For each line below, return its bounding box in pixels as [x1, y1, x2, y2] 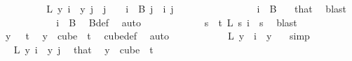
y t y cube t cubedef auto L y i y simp [5, 28, 310, 43]
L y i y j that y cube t [13, 42, 154, 56]
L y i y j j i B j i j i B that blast [46, 1, 347, 15]
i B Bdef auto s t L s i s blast [56, 15, 297, 29]
